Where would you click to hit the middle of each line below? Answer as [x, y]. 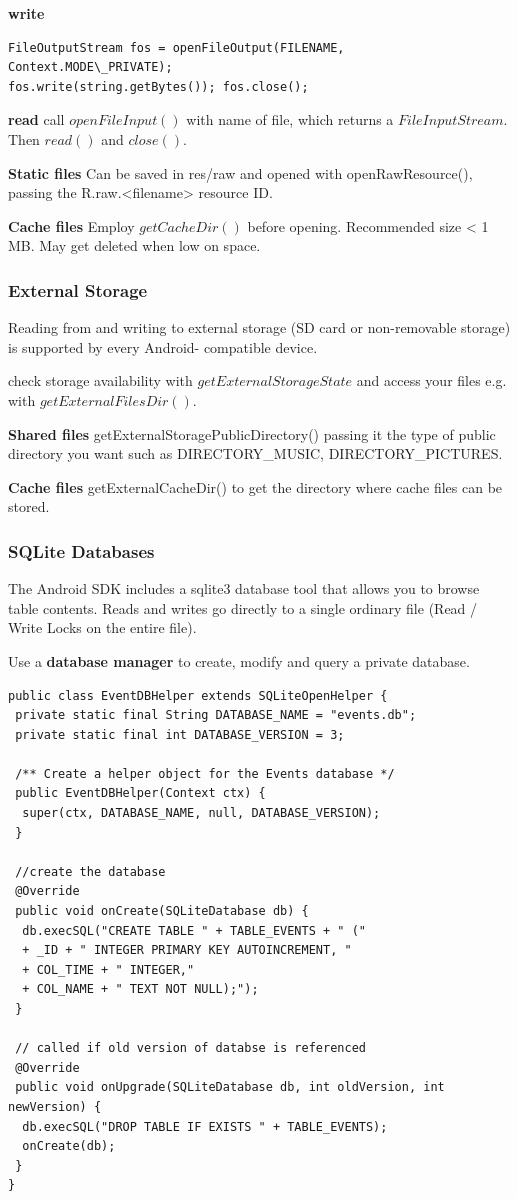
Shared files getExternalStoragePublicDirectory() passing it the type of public [252, 433]
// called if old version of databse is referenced [190, 1048]
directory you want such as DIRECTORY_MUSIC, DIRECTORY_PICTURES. [255, 453]
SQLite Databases [81, 550]
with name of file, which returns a [290, 119]
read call [36, 119]
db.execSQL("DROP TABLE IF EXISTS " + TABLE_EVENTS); [205, 1126]
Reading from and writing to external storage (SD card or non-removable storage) [259, 327]
